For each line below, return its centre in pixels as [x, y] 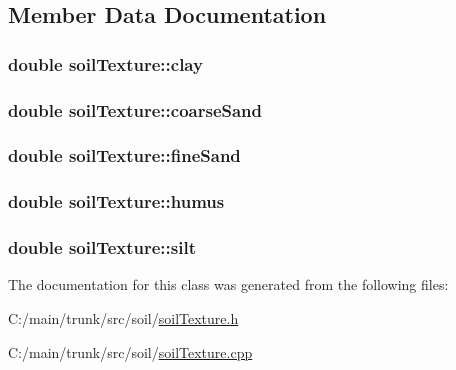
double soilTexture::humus [116, 201]
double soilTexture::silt [102, 247]
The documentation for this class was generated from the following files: [228, 284]
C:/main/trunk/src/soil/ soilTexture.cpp [130, 351]
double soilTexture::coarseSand [135, 109]
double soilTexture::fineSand [124, 155]
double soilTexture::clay [105, 63]
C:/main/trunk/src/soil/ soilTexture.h [123, 317]
